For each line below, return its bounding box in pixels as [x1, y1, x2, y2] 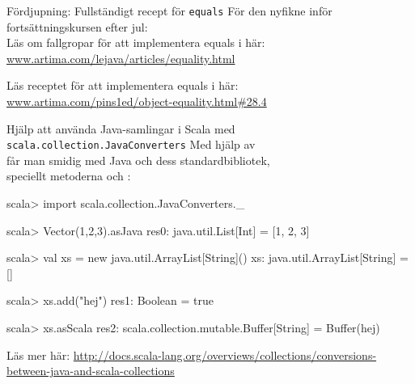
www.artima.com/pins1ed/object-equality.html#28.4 [6, 93, 267, 110]
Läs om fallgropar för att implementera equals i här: [6, 34, 265, 51]
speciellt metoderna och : [6, 167, 131, 184]
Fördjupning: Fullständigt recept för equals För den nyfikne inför [6, 2, 332, 19]
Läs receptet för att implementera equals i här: [6, 77, 239, 94]
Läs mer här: [6, 346, 70, 363]
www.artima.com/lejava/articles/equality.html [6, 49, 235, 66]
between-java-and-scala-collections [6, 362, 175, 379]
